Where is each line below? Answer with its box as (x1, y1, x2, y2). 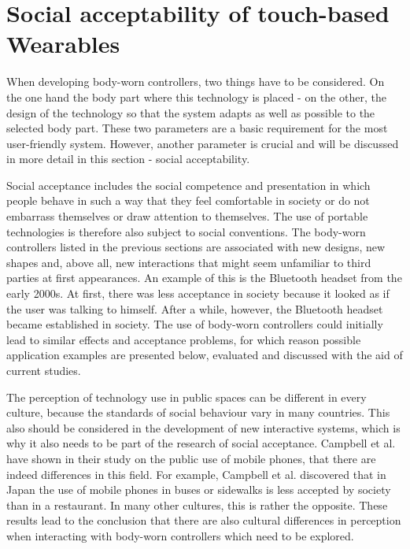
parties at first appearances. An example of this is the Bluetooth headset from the (6, 269, 402, 286)
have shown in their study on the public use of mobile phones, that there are (6, 450, 376, 466)
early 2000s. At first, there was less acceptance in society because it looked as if (6, 285, 390, 302)
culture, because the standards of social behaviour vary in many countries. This (6, 404, 390, 421)
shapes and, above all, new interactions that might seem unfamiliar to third (6, 254, 371, 270)
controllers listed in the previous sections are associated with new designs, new (6, 239, 386, 255)
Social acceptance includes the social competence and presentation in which (6, 176, 371, 193)
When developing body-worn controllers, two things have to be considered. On (6, 73, 385, 90)
